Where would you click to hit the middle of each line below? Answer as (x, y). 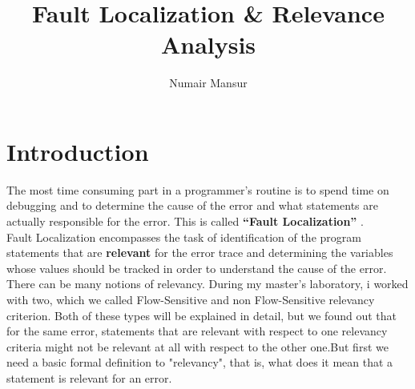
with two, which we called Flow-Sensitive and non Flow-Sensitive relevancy (191, 299)
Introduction (78, 151)
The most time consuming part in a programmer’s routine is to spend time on (198, 189)
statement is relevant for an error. (89, 377)
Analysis (208, 44)
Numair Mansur (208, 83)
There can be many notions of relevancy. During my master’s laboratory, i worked (207, 284)
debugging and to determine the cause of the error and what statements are (192, 205)
